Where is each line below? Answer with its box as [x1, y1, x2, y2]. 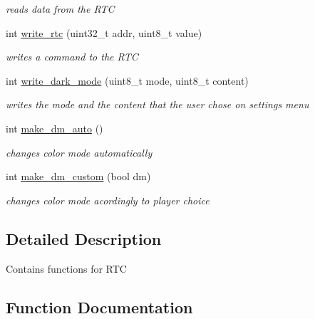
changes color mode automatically [6, 145, 153, 159]
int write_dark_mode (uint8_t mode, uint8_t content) [6, 73, 249, 88]
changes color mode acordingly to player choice [6, 192, 210, 207]
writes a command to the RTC [6, 49, 138, 64]
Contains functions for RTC [6, 261, 127, 276]
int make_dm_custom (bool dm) [6, 169, 151, 184]
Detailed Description [6, 227, 162, 249]
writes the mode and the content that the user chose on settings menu [6, 97, 309, 112]
